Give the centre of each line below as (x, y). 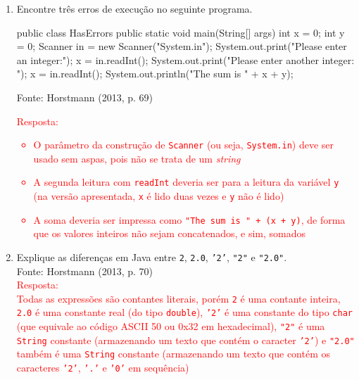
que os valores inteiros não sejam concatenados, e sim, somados (169, 233)
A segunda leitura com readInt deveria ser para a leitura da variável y (186, 182)
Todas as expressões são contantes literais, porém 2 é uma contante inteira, (178, 298)
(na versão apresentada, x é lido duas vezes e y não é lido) (159, 196)
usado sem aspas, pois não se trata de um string (137, 158)
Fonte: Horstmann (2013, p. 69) (85, 97)
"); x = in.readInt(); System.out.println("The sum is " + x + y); (155, 74)
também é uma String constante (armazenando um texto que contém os (173, 354)
